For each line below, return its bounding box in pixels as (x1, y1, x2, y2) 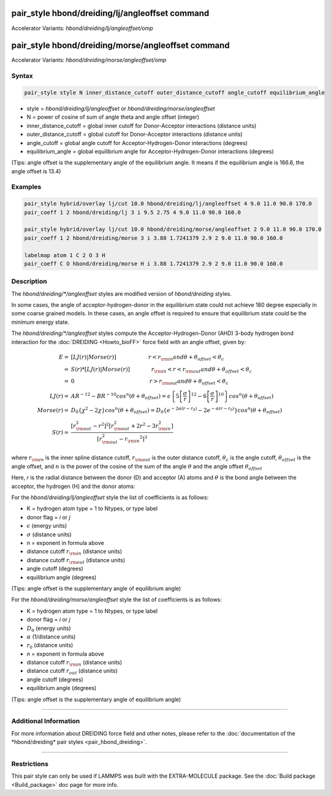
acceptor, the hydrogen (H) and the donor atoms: (11, 482, 135, 490)
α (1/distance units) (26, 633, 76, 640)
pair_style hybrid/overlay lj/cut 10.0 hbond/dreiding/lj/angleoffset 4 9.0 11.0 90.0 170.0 (24, 200, 312, 208)
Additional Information (11, 717, 80, 726)
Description (11, 277, 47, 286)
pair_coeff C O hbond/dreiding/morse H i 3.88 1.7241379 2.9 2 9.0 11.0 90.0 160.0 (24, 260, 283, 267)
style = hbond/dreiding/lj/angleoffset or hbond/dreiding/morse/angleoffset (26, 105, 215, 112)
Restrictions (11, 759, 49, 768)
